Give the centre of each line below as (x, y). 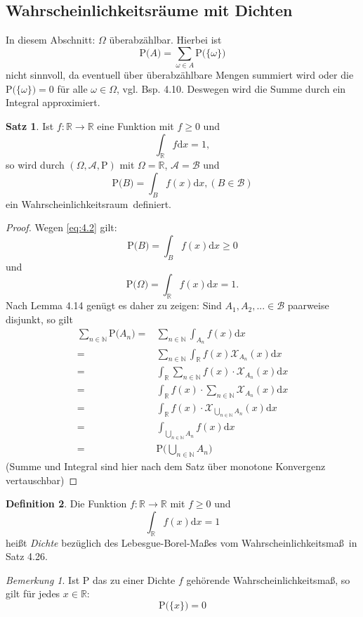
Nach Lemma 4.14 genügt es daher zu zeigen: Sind (114, 305)
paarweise (308, 305)
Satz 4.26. (27, 556)
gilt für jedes (33, 593)
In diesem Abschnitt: (51, 40)
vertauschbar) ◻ (42, 480)
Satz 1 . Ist (30, 125)
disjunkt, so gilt (39, 319)
